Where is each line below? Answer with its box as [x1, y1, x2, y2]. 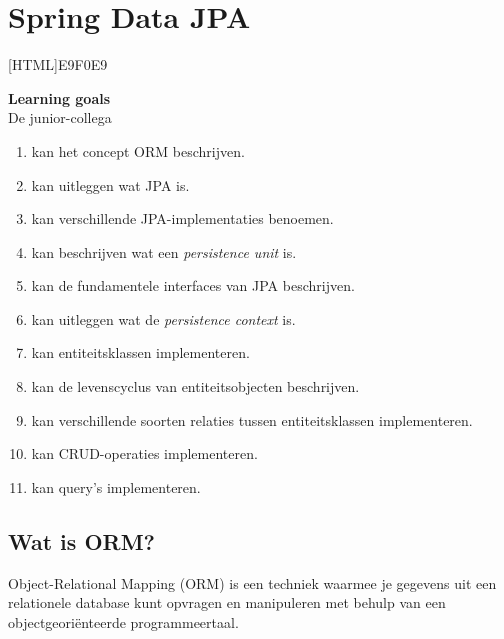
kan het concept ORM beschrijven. [31, 140, 245, 161]
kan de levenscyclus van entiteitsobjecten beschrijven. [31, 376, 360, 397]
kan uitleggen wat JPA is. [31, 174, 190, 195]
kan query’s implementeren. [31, 476, 201, 497]
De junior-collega [8, 107, 112, 128]
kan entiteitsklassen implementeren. [31, 342, 250, 363]
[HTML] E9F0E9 [8, 54, 108, 75]
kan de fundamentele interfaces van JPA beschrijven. [31, 275, 355, 296]
